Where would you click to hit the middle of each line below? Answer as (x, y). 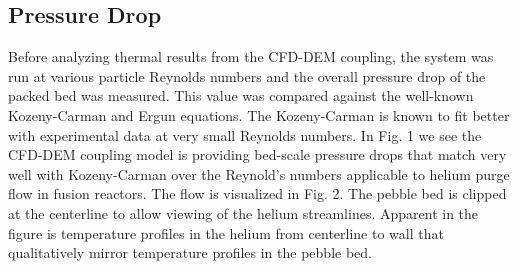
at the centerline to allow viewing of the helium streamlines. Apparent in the (243, 212)
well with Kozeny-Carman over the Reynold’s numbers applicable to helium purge (259, 173)
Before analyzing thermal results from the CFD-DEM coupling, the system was (251, 56)
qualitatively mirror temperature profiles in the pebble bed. (190, 252)
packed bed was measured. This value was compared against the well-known (241, 95)
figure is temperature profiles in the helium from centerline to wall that (226, 232)
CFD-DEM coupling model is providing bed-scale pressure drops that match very (257, 154)
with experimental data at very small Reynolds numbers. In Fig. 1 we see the (245, 134)
